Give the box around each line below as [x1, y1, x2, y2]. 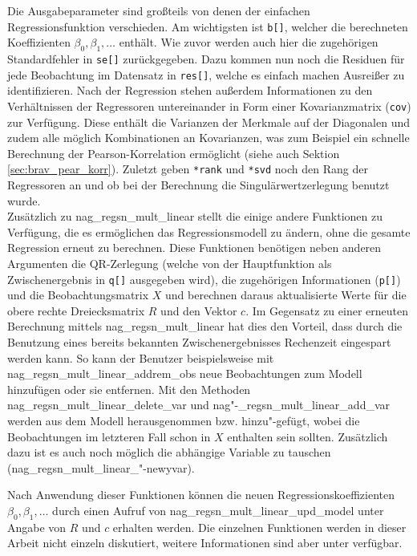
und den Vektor [160, 302, 237, 319]
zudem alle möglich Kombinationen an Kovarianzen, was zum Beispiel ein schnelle [7, 129, 410, 146]
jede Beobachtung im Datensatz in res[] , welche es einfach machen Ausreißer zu [7, 66, 405, 83]
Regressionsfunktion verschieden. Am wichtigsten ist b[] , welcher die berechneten [7, 18, 408, 34]
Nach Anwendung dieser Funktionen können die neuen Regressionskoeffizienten [7, 486, 395, 503]
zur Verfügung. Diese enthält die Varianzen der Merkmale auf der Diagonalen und [7, 113, 411, 130]
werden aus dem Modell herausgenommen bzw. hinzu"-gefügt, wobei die [7, 412, 360, 429]
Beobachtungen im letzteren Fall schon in [7, 428, 211, 444]
